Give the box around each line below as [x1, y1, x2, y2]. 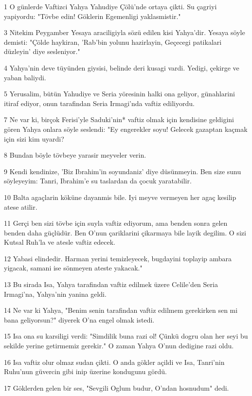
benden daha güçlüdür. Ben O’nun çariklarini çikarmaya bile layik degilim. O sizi [4, 227, 246, 237]
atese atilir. [4, 201, 37, 212]
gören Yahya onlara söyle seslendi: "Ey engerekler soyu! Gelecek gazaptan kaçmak [4, 124, 248, 134]
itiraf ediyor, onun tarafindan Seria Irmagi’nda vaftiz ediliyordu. [4, 98, 195, 108]
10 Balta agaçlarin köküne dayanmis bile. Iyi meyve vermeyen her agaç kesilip [4, 192, 236, 202]
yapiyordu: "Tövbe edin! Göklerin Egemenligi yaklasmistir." [4, 11, 181, 21]
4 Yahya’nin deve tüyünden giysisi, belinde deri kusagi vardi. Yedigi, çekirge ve [4, 62, 239, 72]
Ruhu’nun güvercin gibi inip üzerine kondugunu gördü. [4, 366, 167, 377]
